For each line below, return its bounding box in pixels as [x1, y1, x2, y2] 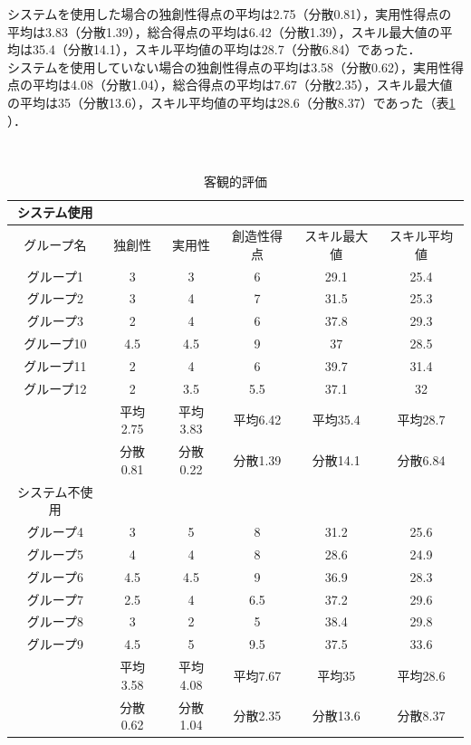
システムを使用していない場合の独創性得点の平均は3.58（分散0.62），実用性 [7, 57, 451, 76]
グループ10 [24, 334, 87, 353]
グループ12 [24, 378, 87, 397]
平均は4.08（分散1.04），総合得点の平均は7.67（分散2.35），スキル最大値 [32, 75, 453, 94]
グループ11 [24, 357, 87, 375]
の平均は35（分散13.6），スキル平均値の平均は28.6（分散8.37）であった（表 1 [7, 92, 456, 111]
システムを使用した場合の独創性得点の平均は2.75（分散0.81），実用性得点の [7, 5, 452, 23]
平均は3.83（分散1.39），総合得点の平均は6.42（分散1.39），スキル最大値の [7, 22, 440, 41]
